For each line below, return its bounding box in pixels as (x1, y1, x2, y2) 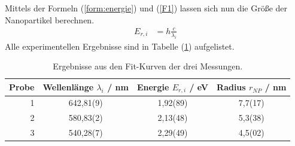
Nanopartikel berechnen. (5, 13, 95, 26)
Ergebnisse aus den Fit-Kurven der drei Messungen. (53, 60, 243, 72)
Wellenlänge (42, 81, 94, 93)
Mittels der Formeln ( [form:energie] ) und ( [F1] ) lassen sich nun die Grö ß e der (5, 2, 288, 14)
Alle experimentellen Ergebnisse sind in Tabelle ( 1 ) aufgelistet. (5, 39, 235, 52)
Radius (217, 81, 246, 93)
